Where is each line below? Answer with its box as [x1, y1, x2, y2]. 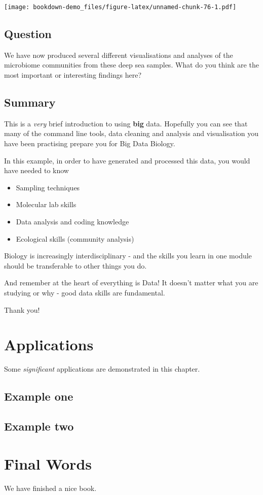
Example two [4, 418, 74, 434]
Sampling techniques [16, 182, 80, 192]
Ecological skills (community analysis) [16, 233, 134, 244]
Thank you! [4, 304, 40, 315]
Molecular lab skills [16, 199, 77, 210]
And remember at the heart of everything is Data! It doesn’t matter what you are [4, 277, 258, 288]
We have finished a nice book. [4, 482, 97, 493]
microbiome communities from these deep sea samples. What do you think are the [4, 59, 259, 70]
